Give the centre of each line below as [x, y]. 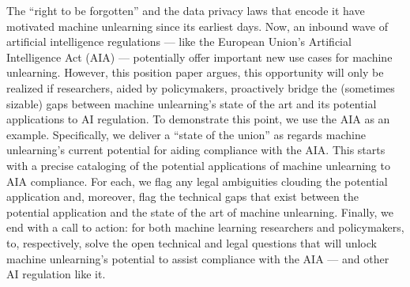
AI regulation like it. [56, 274]
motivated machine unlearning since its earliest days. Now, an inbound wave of [197, 26]
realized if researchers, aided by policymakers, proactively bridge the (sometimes [201, 87]
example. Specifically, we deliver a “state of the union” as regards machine [186, 134]
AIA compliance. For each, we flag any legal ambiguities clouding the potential [197, 181]
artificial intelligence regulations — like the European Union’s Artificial [179, 42]
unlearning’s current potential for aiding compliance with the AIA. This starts [196, 150]
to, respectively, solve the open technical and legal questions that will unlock [192, 242]
